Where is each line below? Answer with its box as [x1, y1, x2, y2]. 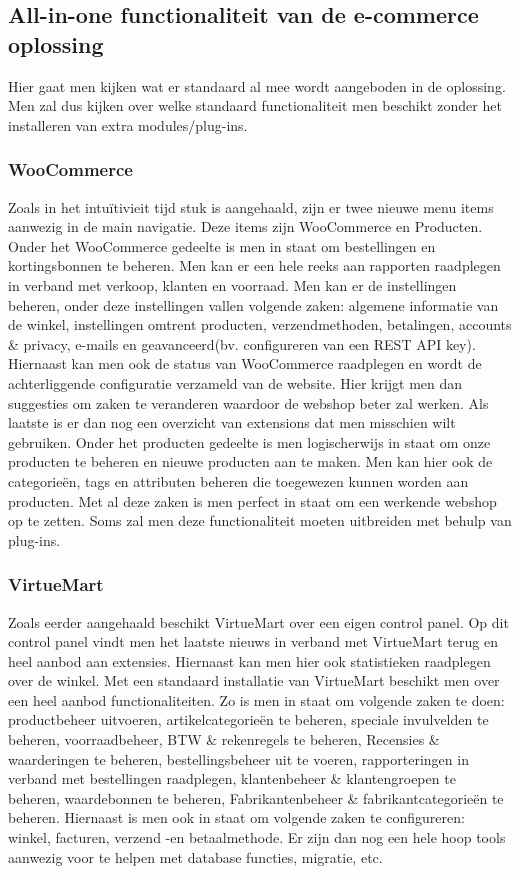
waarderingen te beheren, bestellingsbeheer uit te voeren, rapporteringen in [8, 748, 469, 769]
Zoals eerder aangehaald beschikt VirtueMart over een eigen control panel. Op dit [8, 611, 509, 632]
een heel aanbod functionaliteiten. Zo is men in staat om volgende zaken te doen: [8, 689, 505, 710]
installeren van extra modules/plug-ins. [8, 114, 248, 135]
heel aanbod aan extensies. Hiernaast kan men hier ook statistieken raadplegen [8, 650, 491, 671]
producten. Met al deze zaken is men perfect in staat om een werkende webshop [8, 490, 497, 511]
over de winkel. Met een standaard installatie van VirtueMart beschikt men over [8, 670, 500, 691]
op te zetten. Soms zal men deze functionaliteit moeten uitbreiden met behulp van [8, 510, 512, 531]
